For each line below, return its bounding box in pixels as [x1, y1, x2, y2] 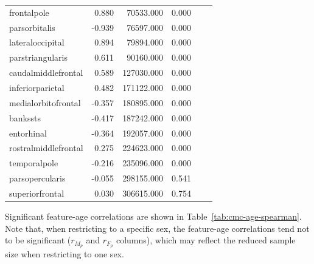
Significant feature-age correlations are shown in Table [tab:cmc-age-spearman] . [5, 209, 302, 222]
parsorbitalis [9, 21, 55, 33]
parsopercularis [9, 172, 66, 184]
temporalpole [9, 157, 58, 169]
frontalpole [9, 5, 49, 18]
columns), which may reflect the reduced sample [116, 234, 296, 246]
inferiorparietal [9, 81, 65, 93]
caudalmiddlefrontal [9, 66, 83, 79]
